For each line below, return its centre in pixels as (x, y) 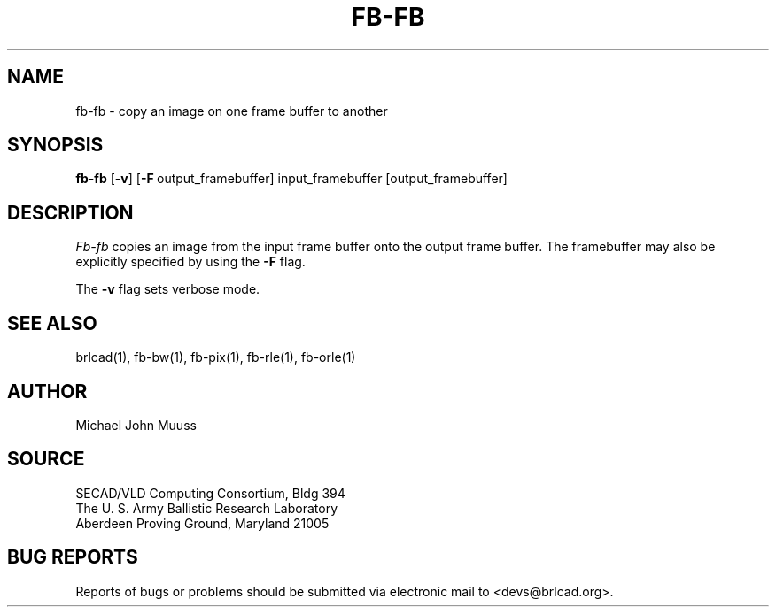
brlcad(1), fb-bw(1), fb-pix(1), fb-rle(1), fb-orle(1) (216, 357)
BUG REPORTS (73, 557)
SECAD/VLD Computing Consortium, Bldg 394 (210, 493)
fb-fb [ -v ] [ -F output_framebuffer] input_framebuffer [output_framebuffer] (291, 179)
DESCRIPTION (70, 212)
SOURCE (46, 459)
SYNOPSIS (55, 145)
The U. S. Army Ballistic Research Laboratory (207, 508)
